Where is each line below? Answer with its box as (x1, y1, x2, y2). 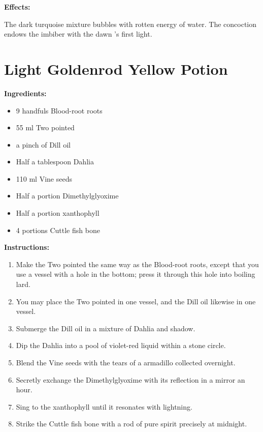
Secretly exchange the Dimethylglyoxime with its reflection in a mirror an (16, 374, 245, 385)
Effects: (4, 2, 30, 12)
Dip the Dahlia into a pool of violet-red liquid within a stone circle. (16, 340, 226, 351)
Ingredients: (4, 88, 47, 98)
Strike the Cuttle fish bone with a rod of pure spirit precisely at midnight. (16, 418, 247, 429)
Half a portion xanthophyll (16, 208, 100, 218)
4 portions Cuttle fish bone (16, 224, 100, 235)
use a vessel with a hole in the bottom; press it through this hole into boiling (16, 269, 255, 279)
